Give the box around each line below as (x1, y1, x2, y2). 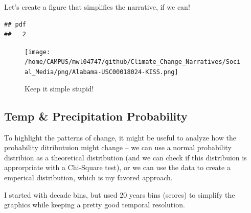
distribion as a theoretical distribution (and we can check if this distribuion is (4, 152, 247, 162)
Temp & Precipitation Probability (4, 108, 188, 124)
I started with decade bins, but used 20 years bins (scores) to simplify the (4, 189, 235, 200)
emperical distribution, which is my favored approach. (4, 172, 173, 182)
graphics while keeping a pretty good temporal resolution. (4, 199, 185, 210)
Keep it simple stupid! (25, 83, 94, 93)
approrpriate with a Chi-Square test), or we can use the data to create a (4, 162, 231, 173)
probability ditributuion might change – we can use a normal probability (4, 142, 232, 153)
